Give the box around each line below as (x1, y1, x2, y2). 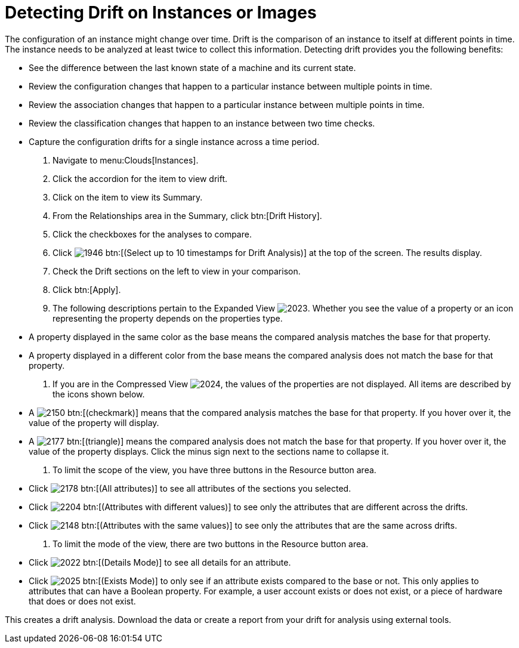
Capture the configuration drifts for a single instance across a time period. (29, 136, 320, 147)
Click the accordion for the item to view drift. (52, 173, 227, 184)
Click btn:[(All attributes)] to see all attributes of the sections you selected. (29, 483, 351, 493)
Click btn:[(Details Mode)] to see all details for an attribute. (29, 557, 291, 567)
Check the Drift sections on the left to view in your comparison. (52, 266, 301, 276)
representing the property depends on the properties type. (52, 313, 283, 323)
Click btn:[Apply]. (52, 284, 121, 295)
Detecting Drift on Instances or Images (5, 2, 317, 23)
